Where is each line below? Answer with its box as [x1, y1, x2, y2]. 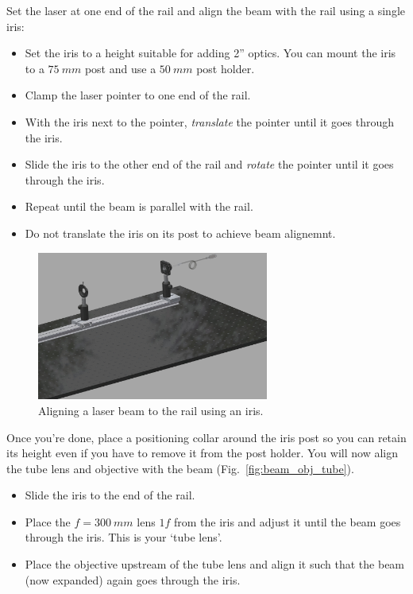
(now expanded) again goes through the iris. [25, 571, 241, 588]
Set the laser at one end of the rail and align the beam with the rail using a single [6, 2, 406, 18]
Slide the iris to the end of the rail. [25, 487, 195, 503]
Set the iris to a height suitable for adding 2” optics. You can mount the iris [25, 45, 396, 61]
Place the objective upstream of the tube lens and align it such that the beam [25, 556, 405, 573]
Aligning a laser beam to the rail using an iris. [38, 402, 264, 418]
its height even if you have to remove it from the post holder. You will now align [6, 445, 398, 461]
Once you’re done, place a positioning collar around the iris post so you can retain [6, 429, 407, 445]
